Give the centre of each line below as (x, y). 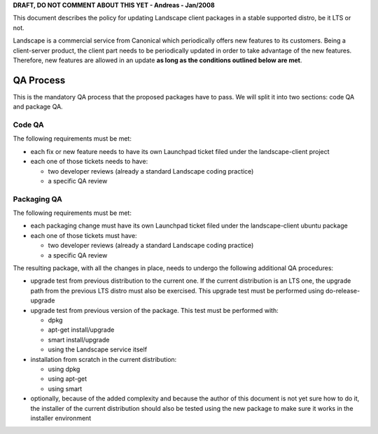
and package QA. (38, 107)
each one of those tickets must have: (84, 235)
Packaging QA (37, 199)
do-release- (343, 290)
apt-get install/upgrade (81, 330)
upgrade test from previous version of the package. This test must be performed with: (155, 310)
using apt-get (68, 379)
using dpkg (64, 369)
